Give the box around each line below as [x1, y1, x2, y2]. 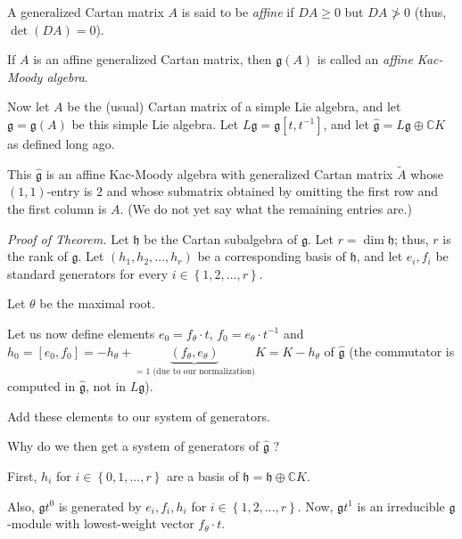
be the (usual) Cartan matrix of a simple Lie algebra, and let [67, 97, 401, 116]
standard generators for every [7, 264, 169, 282]
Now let [7, 97, 50, 116]
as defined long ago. [7, 134, 115, 152]
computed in [7, 376, 76, 395]
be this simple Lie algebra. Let [71, 114, 239, 133]
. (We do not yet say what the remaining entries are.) [120, 199, 412, 217]
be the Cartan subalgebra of [144, 229, 298, 248]
